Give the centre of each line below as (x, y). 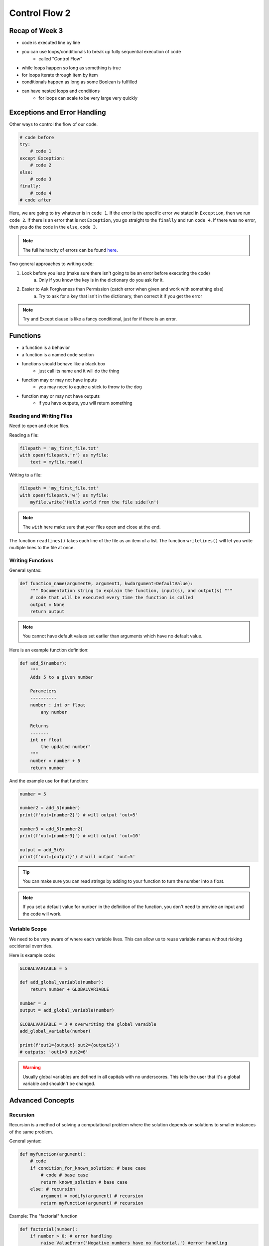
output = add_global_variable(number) (67, 1010)
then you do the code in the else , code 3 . (53, 227)
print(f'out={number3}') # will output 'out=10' (80, 836)
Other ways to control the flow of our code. (54, 124)
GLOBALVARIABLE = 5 (43, 968)
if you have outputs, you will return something (86, 403)
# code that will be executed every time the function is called (112, 598)
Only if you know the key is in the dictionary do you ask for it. (101, 280)
